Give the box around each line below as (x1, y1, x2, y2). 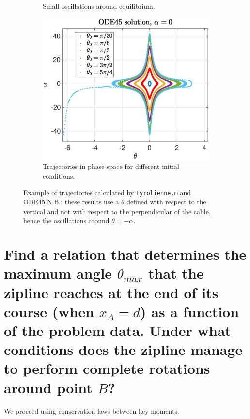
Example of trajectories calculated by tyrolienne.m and (23, 187, 191, 197)
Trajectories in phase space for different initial (43, 161, 179, 171)
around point (4, 377, 93, 397)
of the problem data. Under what (4, 320, 231, 340)
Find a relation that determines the (4, 244, 247, 264)
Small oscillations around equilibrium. (43, 1, 155, 11)
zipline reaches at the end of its (4, 282, 219, 302)
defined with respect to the (126, 197, 206, 207)
